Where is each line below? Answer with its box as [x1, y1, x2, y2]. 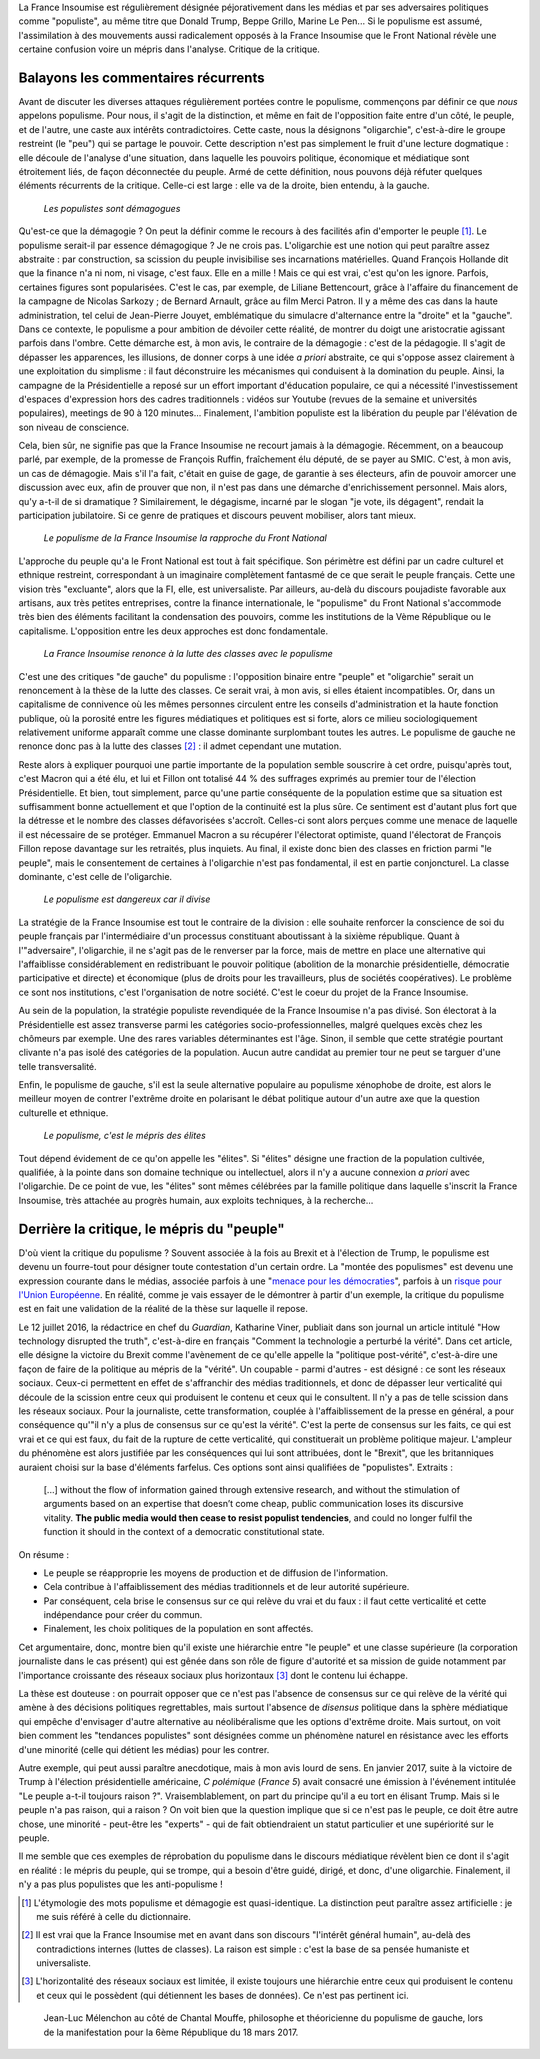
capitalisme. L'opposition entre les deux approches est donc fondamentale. [18, 625, 329, 637]
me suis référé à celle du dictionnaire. [36, 1910, 192, 1922]
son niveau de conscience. [18, 421, 130, 433]
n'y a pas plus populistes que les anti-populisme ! [18, 1878, 224, 1890]
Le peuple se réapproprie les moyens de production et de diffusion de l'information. [43, 1566, 389, 1579]
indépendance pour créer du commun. [43, 1609, 203, 1621]
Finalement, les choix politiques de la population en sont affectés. [43, 1623, 314, 1635]
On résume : [18, 1548, 70, 1560]
